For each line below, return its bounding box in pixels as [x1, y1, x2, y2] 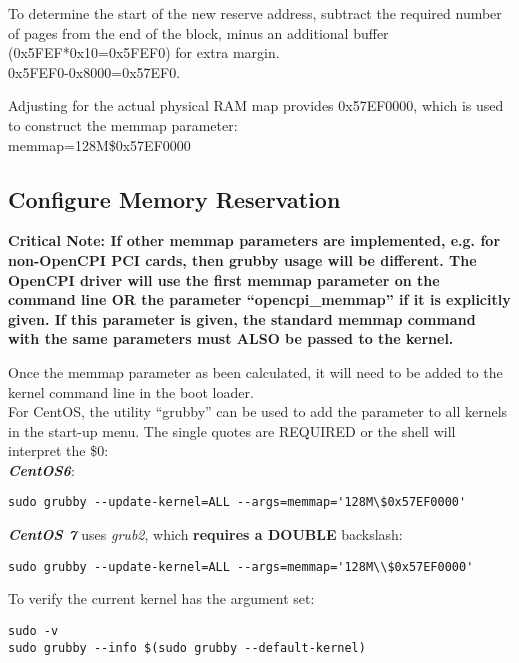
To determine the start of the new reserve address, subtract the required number [8, 3, 502, 23]
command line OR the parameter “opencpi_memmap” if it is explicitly [8, 289, 511, 310]
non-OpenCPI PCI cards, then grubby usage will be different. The [8, 249, 477, 270]
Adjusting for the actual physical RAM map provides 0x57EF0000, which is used [8, 95, 504, 116]
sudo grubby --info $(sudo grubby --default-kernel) [8, 640, 366, 655]
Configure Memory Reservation [8, 183, 341, 214]
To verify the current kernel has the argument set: [8, 588, 315, 609]
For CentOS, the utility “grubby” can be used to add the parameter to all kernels [8, 401, 508, 422]
